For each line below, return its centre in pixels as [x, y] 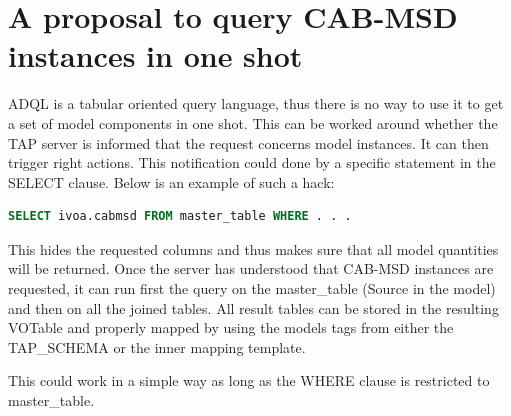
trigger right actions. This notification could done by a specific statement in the [252, 162]
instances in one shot [155, 55]
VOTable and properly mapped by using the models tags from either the [231, 327]
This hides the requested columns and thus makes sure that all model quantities [253, 248]
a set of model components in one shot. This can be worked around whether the [253, 122]
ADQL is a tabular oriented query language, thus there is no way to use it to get [256, 103]
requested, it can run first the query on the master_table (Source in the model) [252, 288]
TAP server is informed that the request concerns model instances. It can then [248, 142]
